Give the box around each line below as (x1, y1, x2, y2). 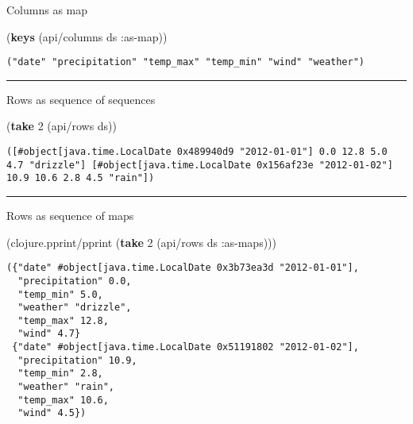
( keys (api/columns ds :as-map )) (6, 28, 168, 44)
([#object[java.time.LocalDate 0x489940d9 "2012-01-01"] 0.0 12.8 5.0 (6, 146, 388, 158)
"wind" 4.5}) (17, 407, 87, 419)
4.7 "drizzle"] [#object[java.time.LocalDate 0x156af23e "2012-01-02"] (6, 159, 393, 171)
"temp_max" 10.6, (17, 394, 109, 406)
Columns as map (6, 2, 88, 17)
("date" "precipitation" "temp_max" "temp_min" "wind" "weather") (6, 56, 365, 68)
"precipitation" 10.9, (17, 354, 137, 366)
